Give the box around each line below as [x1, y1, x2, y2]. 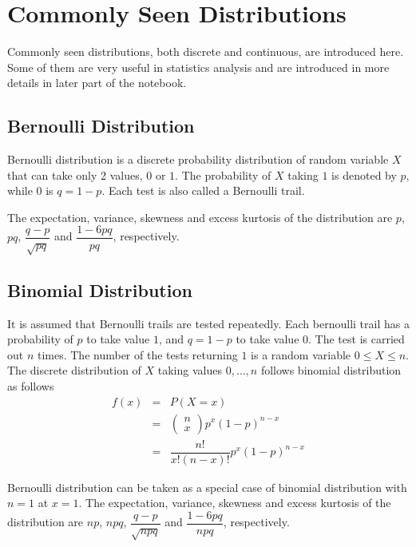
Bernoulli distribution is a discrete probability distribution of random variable [7, 151, 389, 168]
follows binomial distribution [260, 362, 402, 379]
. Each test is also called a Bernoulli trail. [101, 182, 305, 199]
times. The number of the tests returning [37, 346, 238, 363]
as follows [7, 377, 54, 394]
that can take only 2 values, [7, 166, 143, 183]
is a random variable [251, 346, 351, 363]
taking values [157, 362, 222, 379]
